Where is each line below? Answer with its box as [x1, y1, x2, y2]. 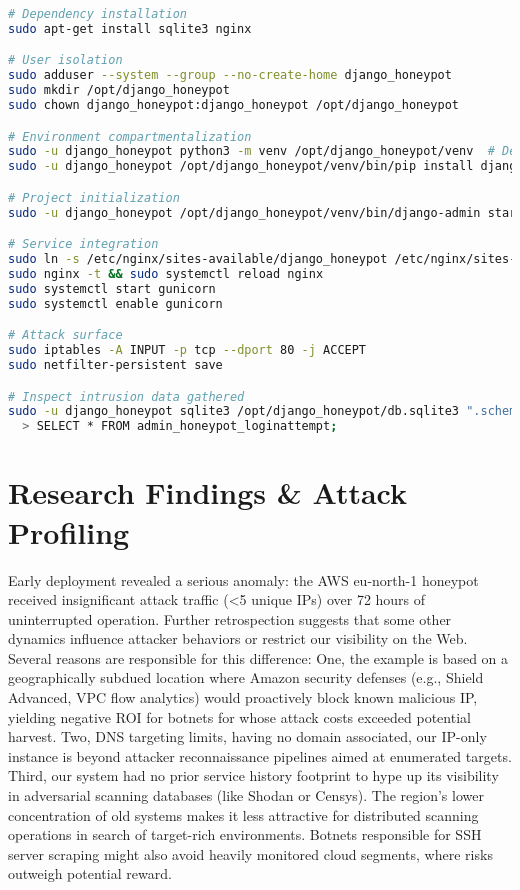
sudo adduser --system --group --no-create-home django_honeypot [8, 68, 452, 83]
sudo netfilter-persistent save [8, 358, 223, 373]
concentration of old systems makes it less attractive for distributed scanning [8, 804, 479, 825]
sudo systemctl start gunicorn [8, 281, 216, 296]
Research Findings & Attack [8, 472, 407, 513]
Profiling [8, 511, 130, 552]
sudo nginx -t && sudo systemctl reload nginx [8, 267, 324, 281]
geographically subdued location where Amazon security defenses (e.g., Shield [8, 667, 484, 688]
